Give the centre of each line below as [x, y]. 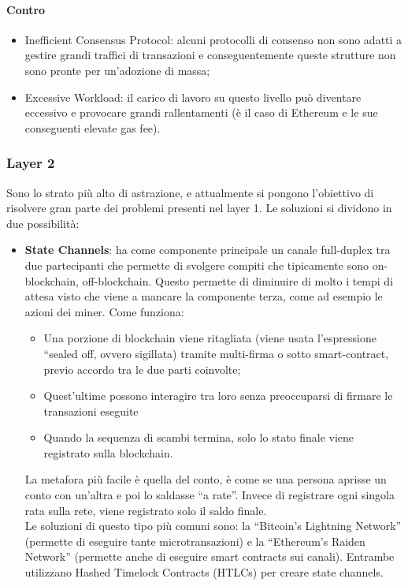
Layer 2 [31, 163]
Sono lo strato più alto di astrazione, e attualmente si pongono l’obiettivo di [190, 192]
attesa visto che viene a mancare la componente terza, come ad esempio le [204, 296]
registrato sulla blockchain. [108, 452]
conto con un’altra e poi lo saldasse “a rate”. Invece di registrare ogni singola [210, 495]
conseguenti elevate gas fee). [93, 127]
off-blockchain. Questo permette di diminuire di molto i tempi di [238, 280]
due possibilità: [43, 223]
